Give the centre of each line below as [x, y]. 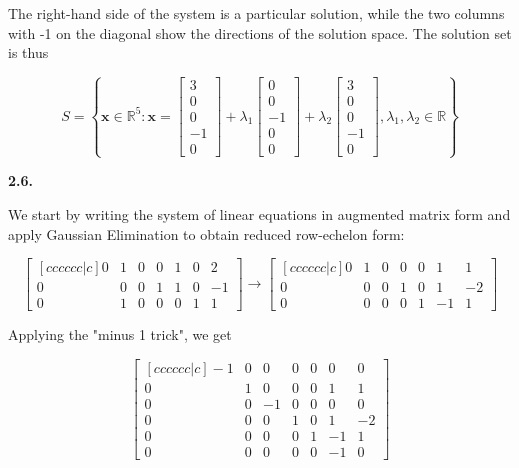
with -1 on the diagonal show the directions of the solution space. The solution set [260, 32]
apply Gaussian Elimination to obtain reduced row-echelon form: [206, 233]
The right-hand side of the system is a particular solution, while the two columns [256, 13]
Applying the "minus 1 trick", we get [120, 334]
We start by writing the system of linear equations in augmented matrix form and [259, 214]
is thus [28, 52]
